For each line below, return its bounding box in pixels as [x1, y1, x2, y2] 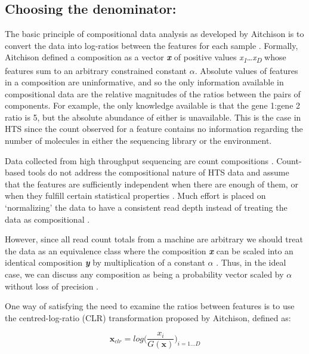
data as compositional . [5, 213, 90, 225]
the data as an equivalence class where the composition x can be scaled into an [5, 244, 293, 257]
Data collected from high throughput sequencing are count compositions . [5, 154, 274, 167]
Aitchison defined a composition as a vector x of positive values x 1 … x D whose [5, 51, 286, 65]
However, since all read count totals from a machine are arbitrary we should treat [5, 233, 303, 245]
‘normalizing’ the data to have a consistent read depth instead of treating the [5, 201, 288, 214]
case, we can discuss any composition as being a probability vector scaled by [5, 268, 284, 281]
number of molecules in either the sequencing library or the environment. [5, 134, 272, 147]
